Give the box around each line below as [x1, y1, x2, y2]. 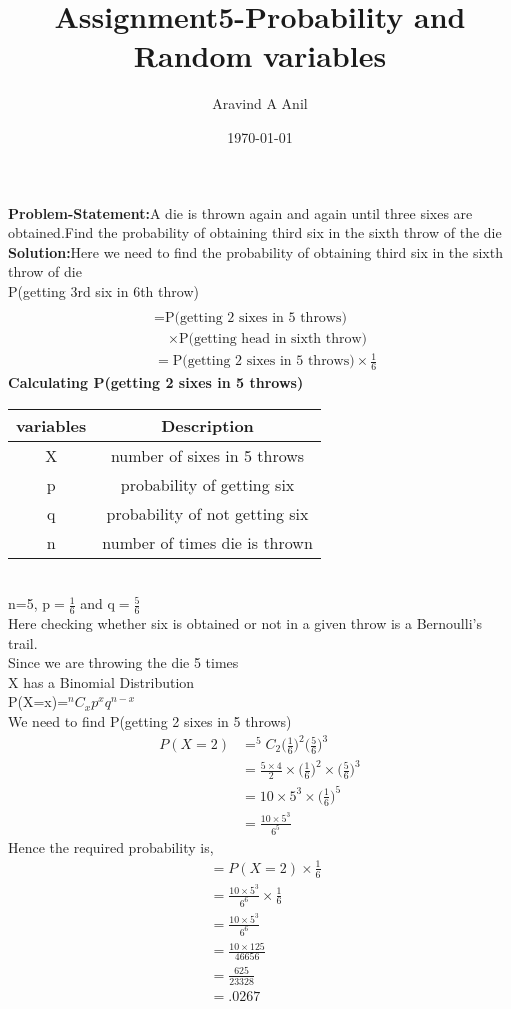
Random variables [133, 35, 387, 76]
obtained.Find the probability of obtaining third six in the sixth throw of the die [8, 222, 502, 243]
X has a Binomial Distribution [8, 671, 195, 692]
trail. [8, 632, 38, 653]
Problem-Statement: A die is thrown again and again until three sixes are [8, 202, 473, 223]
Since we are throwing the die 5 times [8, 652, 239, 673]
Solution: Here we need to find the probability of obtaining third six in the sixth [8, 241, 503, 262]
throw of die [8, 261, 82, 282]
